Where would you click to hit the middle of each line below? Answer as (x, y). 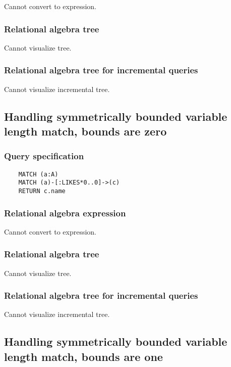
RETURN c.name (42, 191)
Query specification (44, 156)
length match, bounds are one (83, 356)
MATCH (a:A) (38, 174)
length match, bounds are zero (85, 131)
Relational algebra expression (65, 213)
